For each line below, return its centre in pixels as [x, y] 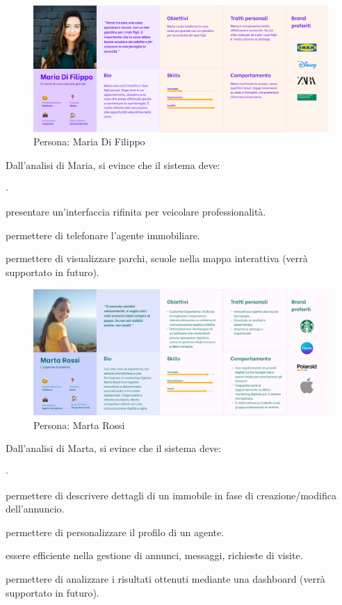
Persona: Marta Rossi [79, 425]
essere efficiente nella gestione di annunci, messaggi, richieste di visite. [154, 555]
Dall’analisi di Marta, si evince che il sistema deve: [114, 448]
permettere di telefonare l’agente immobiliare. [103, 235]
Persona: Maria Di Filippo [89, 142]
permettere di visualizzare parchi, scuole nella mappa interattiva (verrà [157, 258]
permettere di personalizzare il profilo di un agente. [115, 532]
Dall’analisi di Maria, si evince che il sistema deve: [113, 164]
